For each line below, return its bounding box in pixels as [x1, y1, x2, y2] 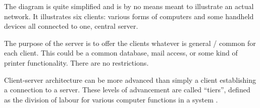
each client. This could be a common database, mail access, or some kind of [4, 47, 238, 58]
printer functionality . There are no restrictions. [4, 57, 149, 68]
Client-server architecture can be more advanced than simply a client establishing [4, 74, 256, 85]
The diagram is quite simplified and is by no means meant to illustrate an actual [4, 1, 254, 11]
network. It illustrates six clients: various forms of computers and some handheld [4, 11, 254, 21]
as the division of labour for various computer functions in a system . [4, 94, 218, 104]
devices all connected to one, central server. [4, 21, 138, 31]
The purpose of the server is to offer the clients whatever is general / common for [4, 37, 256, 48]
